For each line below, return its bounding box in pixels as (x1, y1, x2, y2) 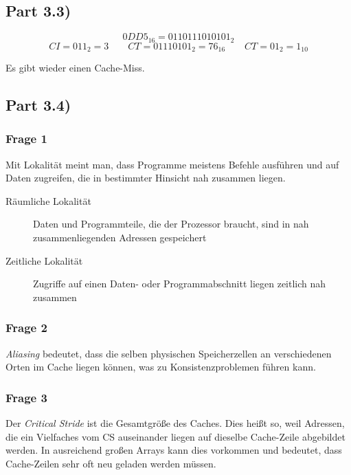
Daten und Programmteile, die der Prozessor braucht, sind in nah (33, 217, 309, 231)
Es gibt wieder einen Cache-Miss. (5, 60, 145, 75)
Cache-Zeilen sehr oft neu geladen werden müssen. (5, 456, 216, 470)
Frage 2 (5, 319, 47, 336)
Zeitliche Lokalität (5, 253, 83, 267)
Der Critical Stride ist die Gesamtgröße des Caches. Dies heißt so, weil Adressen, (5, 416, 345, 430)
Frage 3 (5, 388, 47, 406)
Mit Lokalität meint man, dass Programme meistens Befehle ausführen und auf (5, 157, 339, 171)
